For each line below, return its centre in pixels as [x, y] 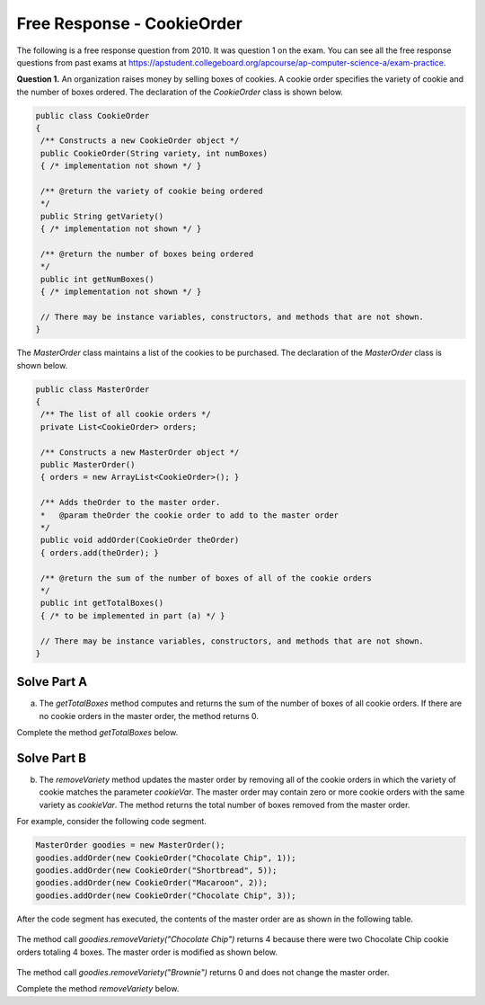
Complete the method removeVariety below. [98, 989]
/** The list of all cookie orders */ [126, 414]
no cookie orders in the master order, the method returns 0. [149, 716]
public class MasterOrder [93, 389]
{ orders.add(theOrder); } [100, 552]
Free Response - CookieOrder [129, 23]
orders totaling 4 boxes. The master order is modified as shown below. [147, 952]
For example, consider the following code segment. [111, 822]
